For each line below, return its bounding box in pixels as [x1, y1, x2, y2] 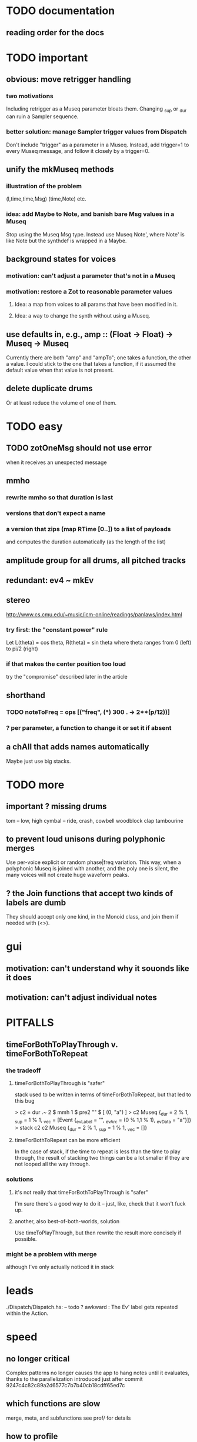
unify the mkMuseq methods [6, 164, 114, 174]
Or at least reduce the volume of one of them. [6, 399, 116, 406]
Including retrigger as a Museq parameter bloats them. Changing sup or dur [6, 105, 187, 114]
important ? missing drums [6, 802, 107, 812]
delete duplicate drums [6, 383, 93, 393]
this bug [14, 1097, 35, 1104]
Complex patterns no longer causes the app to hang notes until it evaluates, [6, 1369, 189, 1376]
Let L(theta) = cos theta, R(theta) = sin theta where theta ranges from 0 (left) [6, 639, 192, 646]
